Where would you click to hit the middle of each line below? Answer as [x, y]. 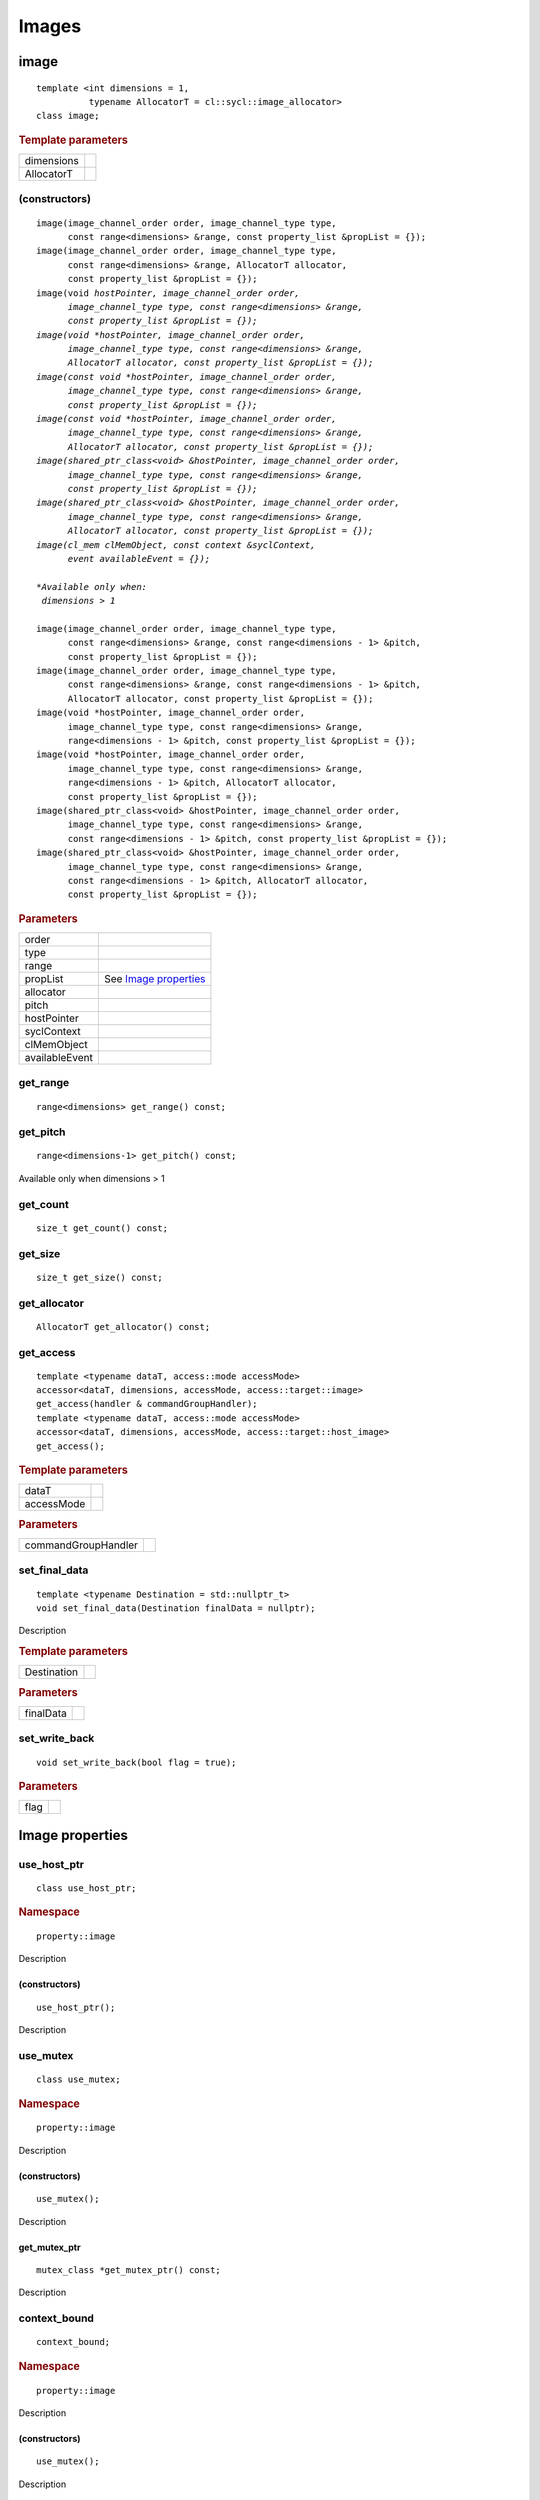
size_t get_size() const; [100, 1277]
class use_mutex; [78, 2079]
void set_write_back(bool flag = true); [136, 1762]
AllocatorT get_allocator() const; [123, 1326]
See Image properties [154, 978]
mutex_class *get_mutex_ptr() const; [129, 2270]
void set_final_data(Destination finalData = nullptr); [176, 1608]
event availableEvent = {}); [139, 558]
